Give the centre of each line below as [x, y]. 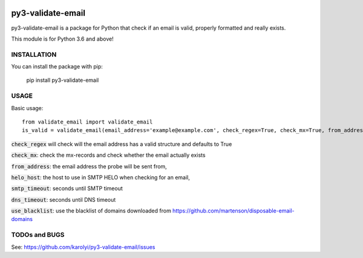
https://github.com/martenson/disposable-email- [234, 211]
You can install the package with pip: [57, 67]
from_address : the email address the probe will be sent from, [89, 166]
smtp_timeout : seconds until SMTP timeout [67, 188]
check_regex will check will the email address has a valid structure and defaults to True [122, 144]
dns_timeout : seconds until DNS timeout [64, 199]
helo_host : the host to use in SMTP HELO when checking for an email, [100, 177]
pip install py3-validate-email [63, 80]
